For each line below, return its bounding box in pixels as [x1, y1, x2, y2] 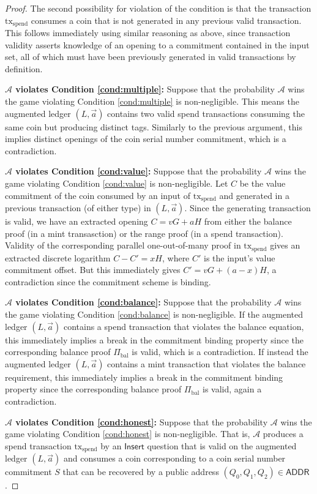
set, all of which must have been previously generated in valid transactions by [5, 50, 296, 63]
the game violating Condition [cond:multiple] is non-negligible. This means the [5, 95, 299, 108]
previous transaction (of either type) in [5, 201, 151, 214]
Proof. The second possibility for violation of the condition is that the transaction [5, 2, 311, 14]
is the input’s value [204, 251, 275, 264]
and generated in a [219, 189, 289, 201]
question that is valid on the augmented [147, 439, 297, 452]
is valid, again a [202, 383, 262, 395]
